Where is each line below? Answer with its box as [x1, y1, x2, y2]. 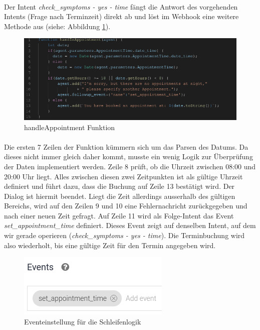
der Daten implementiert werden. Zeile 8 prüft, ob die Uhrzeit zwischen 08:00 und [4, 161, 256, 171]
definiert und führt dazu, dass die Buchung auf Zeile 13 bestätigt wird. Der [4, 181, 235, 191]
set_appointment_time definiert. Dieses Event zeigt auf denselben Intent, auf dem [4, 220, 256, 231]
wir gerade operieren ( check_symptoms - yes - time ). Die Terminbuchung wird [4, 230, 245, 241]
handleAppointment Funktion [24, 122, 115, 132]
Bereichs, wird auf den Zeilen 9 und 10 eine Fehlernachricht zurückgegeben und [4, 200, 247, 211]
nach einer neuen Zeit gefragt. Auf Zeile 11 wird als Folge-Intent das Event [4, 210, 234, 221]
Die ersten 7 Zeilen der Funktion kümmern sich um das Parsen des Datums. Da [4, 141, 248, 152]
